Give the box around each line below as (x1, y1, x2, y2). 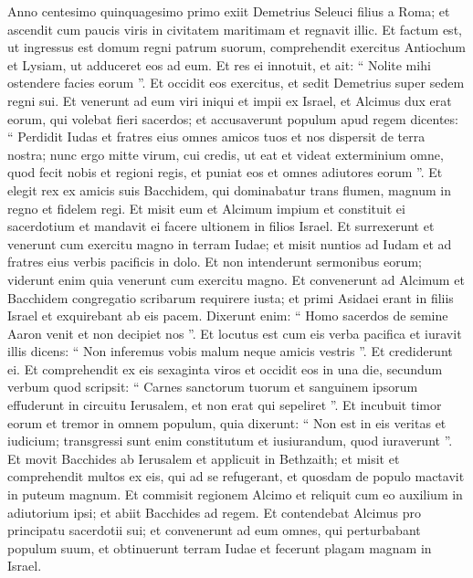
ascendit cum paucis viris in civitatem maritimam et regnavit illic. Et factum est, (7, 19, 462, 38)
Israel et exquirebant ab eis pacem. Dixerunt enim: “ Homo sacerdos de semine (7, 306, 448, 325)
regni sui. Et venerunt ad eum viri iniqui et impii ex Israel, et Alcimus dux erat (7, 90, 452, 110)
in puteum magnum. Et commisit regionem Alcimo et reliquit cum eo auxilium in (7, 485, 463, 504)
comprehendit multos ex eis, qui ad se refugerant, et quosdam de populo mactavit (7, 467, 465, 486)
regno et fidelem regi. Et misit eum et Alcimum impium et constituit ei (7, 198, 405, 217)
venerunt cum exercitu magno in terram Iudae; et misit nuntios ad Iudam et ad (7, 234, 452, 253)
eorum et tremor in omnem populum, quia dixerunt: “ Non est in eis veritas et (7, 413, 447, 432)
